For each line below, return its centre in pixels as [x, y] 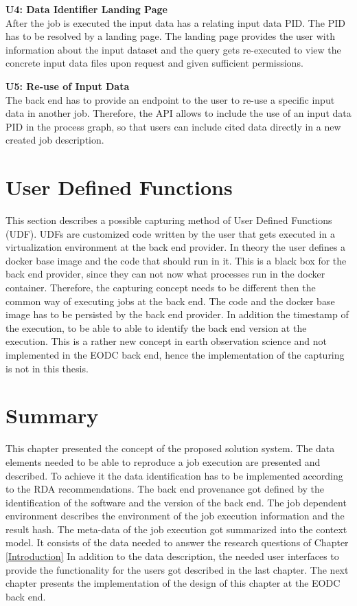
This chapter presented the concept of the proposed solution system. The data [170, 448]
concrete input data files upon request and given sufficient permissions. [154, 63]
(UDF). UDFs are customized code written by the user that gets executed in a [170, 233]
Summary [52, 415]
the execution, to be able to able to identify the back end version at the [156, 327]
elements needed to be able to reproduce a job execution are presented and [163, 461]
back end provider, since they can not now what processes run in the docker [165, 274]
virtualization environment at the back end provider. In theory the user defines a [176, 247]
